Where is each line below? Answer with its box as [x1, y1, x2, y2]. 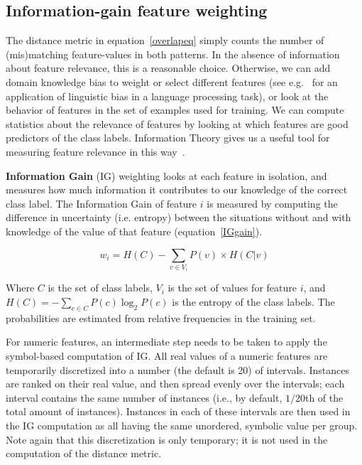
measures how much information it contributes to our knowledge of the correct [6, 182, 348, 197]
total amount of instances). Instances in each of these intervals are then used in [6, 404, 351, 419]
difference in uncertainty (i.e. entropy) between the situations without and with [6, 210, 351, 225]
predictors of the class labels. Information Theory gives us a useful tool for [6, 130, 330, 145]
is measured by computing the [207, 196, 338, 210]
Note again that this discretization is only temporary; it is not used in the [6, 432, 328, 447]
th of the [305, 390, 344, 405]
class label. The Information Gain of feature [6, 196, 197, 210]
